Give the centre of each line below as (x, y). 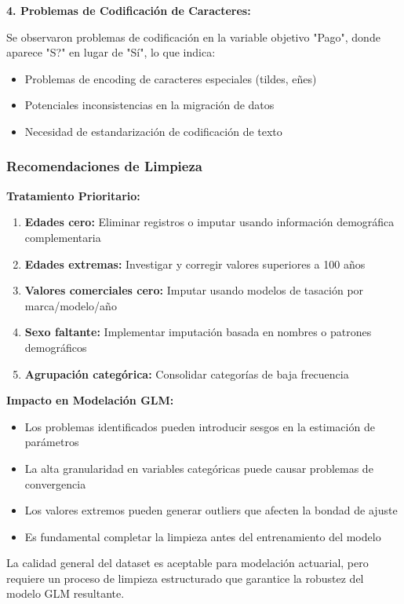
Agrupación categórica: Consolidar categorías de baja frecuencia (187, 373)
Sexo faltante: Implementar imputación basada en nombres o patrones (198, 332)
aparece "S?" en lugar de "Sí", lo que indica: (111, 52)
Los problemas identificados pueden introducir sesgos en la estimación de (200, 426)
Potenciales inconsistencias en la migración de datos (149, 105)
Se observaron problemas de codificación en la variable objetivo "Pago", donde (193, 37)
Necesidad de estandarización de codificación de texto (153, 131)
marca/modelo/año (71, 305)
